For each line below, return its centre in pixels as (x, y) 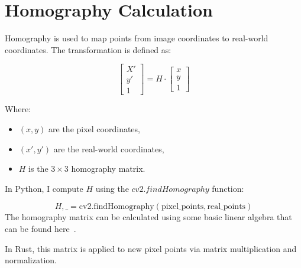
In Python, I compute (44, 188)
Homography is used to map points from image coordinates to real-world (137, 38)
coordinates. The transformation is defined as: (88, 49)
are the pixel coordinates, (94, 129)
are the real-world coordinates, (109, 148)
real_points (226, 207)
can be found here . (41, 228)
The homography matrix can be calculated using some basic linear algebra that (148, 217)
